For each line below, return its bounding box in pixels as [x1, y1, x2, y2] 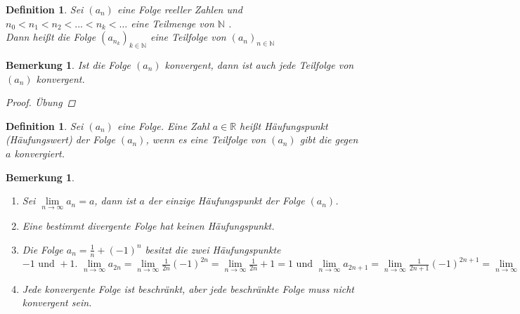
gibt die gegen [299, 132, 358, 147]
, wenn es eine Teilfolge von [145, 132, 266, 147]
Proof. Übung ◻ [6, 95, 76, 110]
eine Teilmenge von [131, 15, 214, 30]
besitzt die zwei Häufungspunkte [145, 242, 281, 256]
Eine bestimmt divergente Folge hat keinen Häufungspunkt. [22, 218, 275, 233]
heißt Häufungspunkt [240, 118, 328, 133]
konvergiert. [14, 145, 65, 160]
